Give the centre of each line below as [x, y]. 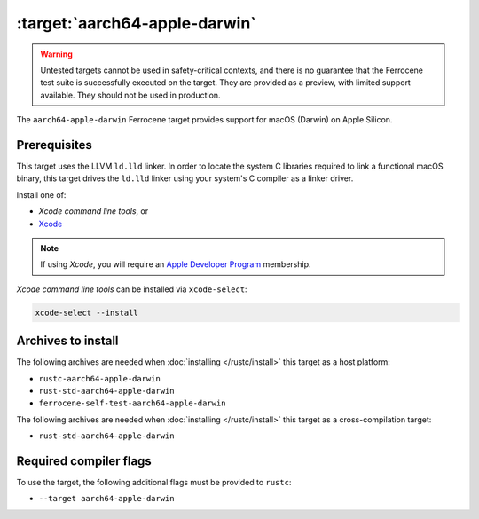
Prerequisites [54, 145]
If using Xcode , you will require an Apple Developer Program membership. [176, 264]
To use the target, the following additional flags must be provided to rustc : [154, 483]
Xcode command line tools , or [94, 211]
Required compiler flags [84, 461]
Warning [56, 54]
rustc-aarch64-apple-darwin [100, 378]
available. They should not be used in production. [130, 95]
